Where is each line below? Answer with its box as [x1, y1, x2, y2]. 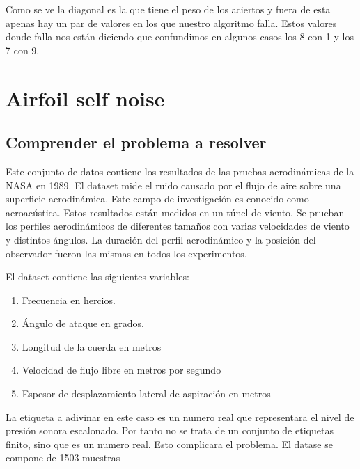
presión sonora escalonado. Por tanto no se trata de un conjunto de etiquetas [6, 423, 334, 438]
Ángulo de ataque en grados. [22, 316, 144, 331]
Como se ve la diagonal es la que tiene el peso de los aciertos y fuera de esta [6, 2, 331, 16]
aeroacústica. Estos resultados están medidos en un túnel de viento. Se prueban [6, 205, 345, 219]
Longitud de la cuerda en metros [22, 339, 162, 353]
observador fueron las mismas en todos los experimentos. [6, 246, 247, 260]
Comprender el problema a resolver [6, 132, 267, 153]
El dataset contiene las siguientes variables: [6, 269, 189, 284]
